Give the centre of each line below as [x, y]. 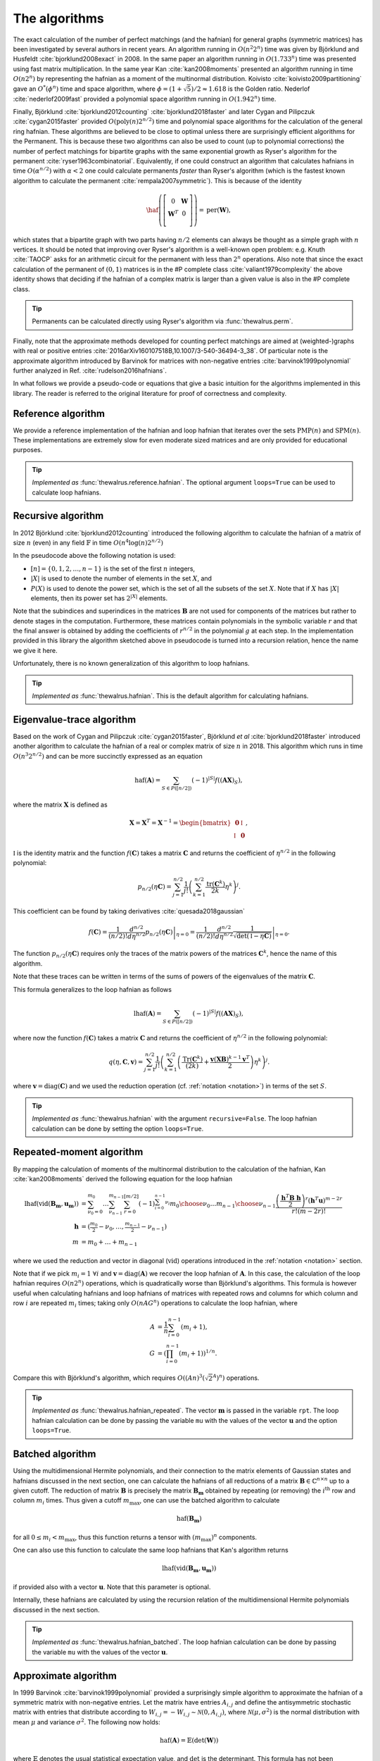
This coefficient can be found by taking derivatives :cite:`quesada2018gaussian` [129, 911]
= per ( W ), [215, 210]
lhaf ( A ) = [147, 1013]
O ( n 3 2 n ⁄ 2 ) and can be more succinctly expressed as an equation [108, 755]
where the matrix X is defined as [61, 804]
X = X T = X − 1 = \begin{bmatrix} [180, 822]
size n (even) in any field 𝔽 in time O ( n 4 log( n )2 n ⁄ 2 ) [88, 542]
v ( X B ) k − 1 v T [230, 1058]
